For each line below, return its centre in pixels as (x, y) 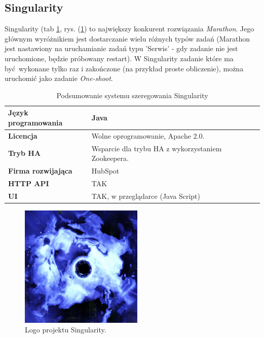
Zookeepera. (110, 158)
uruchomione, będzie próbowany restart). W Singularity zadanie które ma (119, 58)
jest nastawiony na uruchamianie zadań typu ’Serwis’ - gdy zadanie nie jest (121, 48)
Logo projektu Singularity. (66, 330)
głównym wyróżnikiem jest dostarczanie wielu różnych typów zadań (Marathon (127, 38)
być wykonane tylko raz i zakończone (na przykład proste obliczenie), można (124, 68)
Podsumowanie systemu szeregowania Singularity (132, 95)
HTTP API (29, 183)
